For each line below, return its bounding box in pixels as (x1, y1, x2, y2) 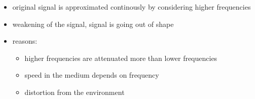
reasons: (12, 36, 38, 46)
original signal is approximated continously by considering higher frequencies (12, 2, 251, 12)
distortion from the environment (24, 86, 125, 97)
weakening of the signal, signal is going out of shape (12, 18, 174, 29)
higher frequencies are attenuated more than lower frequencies (24, 52, 217, 63)
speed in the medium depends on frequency (24, 70, 159, 80)
